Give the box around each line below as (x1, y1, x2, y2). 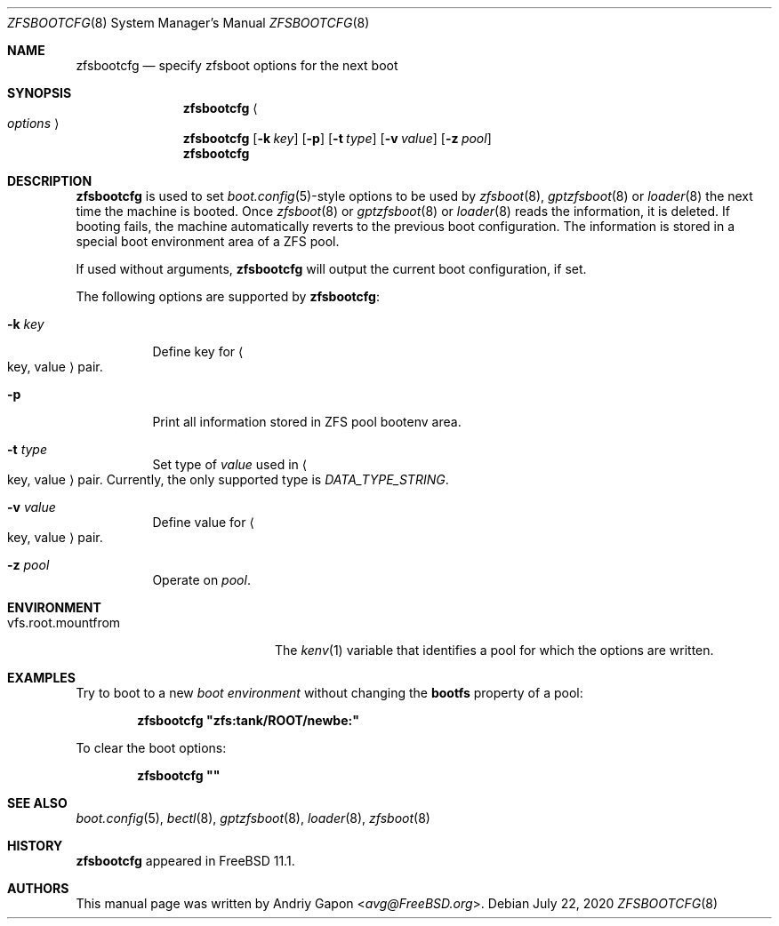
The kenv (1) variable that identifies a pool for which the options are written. (275, 643, 714, 658)
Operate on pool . (152, 572, 251, 587)
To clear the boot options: (76, 740, 227, 755)
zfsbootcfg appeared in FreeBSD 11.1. (76, 853, 295, 868)
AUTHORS (7, 881, 69, 896)
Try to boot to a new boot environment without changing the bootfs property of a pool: (76, 685, 583, 700)
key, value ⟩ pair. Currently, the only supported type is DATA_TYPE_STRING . (7, 472, 449, 487)
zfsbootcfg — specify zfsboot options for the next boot (76, 58, 398, 73)
